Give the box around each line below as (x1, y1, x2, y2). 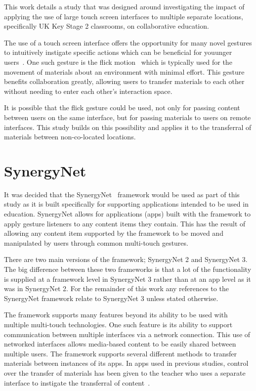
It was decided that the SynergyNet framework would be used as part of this (4, 189, 240, 199)
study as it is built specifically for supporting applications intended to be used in (4, 199, 249, 209)
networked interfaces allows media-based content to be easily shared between (4, 339, 236, 349)
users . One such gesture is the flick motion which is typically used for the (4, 56, 232, 67)
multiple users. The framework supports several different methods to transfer (4, 348, 237, 358)
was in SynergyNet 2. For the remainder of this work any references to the (4, 283, 229, 294)
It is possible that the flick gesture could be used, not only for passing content (4, 102, 240, 113)
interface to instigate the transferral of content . (4, 377, 150, 388)
